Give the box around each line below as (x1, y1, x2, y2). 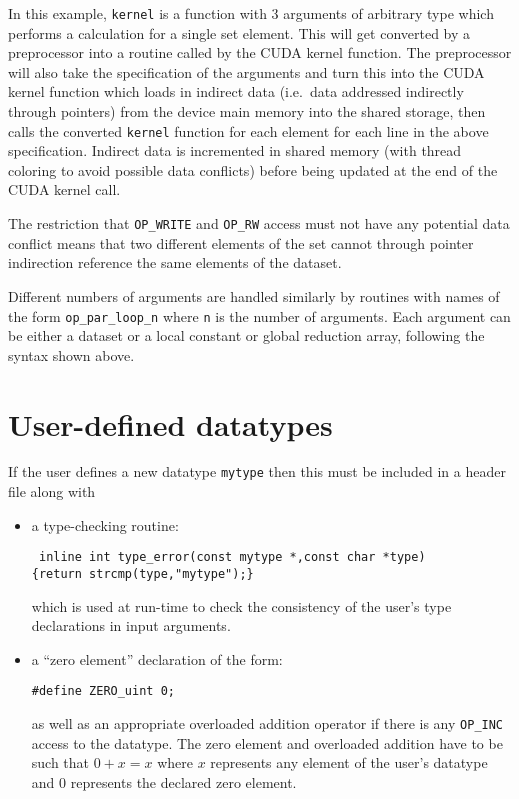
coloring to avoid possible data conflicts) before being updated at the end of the (8, 159, 498, 180)
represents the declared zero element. (70, 771, 297, 792)
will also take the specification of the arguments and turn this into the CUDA (8, 61, 485, 82)
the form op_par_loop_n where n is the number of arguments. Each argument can (8, 305, 511, 326)
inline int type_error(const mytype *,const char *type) (38, 550, 426, 565)
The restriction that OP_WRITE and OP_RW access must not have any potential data (8, 213, 510, 234)
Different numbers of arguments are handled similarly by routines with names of (8, 285, 500, 306)
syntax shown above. (8, 344, 135, 365)
